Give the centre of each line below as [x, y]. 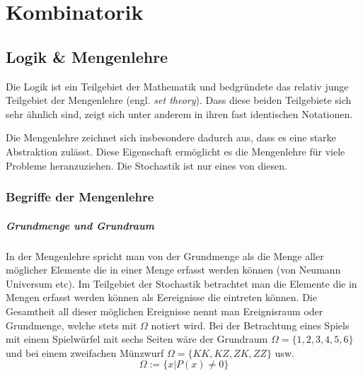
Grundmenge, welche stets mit [71, 325]
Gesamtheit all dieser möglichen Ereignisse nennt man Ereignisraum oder [165, 311]
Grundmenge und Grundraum [80, 225]
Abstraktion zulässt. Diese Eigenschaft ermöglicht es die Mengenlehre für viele [175, 151]
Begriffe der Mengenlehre [80, 197]
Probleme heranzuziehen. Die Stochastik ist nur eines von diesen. [146, 165]
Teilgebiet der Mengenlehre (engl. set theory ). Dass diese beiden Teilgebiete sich [179, 100]
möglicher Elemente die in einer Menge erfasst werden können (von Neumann [173, 270]
